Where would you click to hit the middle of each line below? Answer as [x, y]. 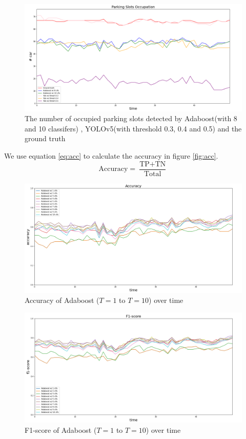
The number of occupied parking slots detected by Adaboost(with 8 [131, 118]
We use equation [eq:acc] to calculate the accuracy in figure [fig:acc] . [111, 156]
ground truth [45, 138]
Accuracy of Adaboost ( [62, 300]
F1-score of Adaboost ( [61, 430]
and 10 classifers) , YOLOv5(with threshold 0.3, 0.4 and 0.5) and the [133, 128]
